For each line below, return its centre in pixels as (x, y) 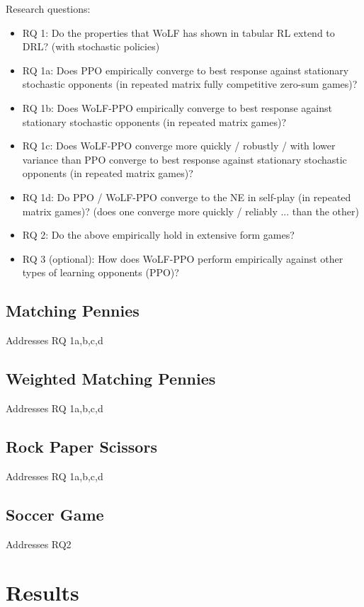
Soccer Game (55, 514)
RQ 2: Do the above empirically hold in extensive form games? (158, 235)
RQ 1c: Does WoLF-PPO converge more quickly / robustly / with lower (179, 146)
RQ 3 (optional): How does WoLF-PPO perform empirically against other (183, 258)
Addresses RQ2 (39, 544)
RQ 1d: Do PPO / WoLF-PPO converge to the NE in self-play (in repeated (187, 197)
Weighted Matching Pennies (111, 379)
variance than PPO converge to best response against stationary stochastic (184, 159)
